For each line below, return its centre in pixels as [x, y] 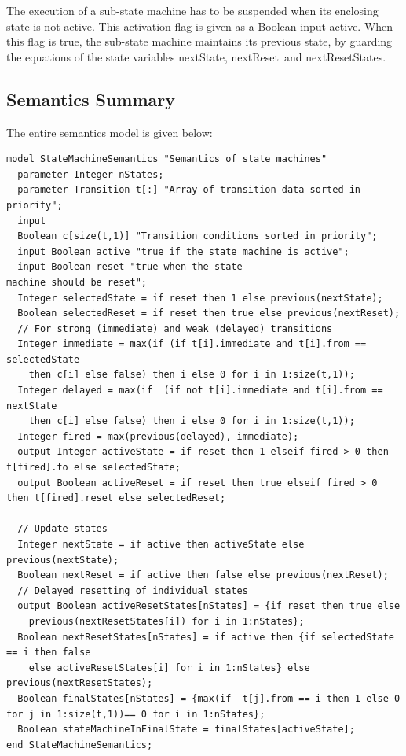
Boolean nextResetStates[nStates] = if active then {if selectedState [206, 637]
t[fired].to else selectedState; [93, 468]
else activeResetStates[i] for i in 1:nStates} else [169, 667]
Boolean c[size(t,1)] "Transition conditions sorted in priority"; [198, 236]
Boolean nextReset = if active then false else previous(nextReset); [203, 575]
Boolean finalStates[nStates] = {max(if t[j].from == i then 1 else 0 [209, 698]
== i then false [49, 653]
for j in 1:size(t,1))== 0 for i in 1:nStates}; [136, 714]
